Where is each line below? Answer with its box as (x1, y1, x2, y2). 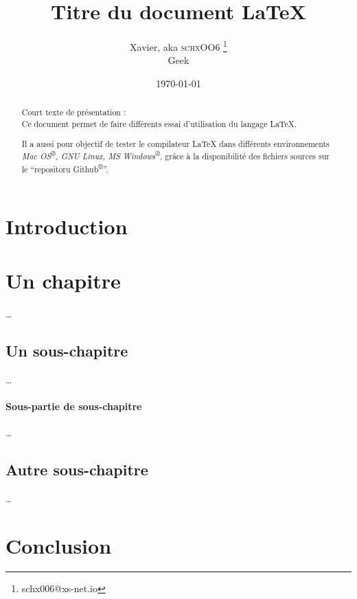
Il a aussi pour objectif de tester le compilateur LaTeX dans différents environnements (21, 137, 330, 149)
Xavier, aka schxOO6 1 (130, 38, 227, 54)
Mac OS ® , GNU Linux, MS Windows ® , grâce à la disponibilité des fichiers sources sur (21, 148, 330, 162)
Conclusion (5, 531, 112, 559)
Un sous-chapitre (5, 339, 128, 361)
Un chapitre (5, 266, 121, 294)
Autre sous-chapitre (5, 458, 148, 479)
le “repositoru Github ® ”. (21, 161, 108, 174)
